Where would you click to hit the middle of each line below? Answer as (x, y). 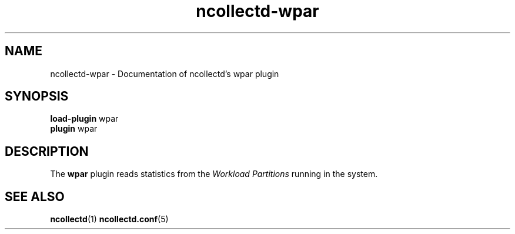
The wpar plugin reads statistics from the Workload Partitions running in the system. (214, 174)
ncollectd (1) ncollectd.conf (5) (109, 219)
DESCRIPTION (47, 151)
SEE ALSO (35, 196)
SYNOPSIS (37, 96)
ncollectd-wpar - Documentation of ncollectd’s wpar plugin (165, 73)
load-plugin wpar (84, 119)
